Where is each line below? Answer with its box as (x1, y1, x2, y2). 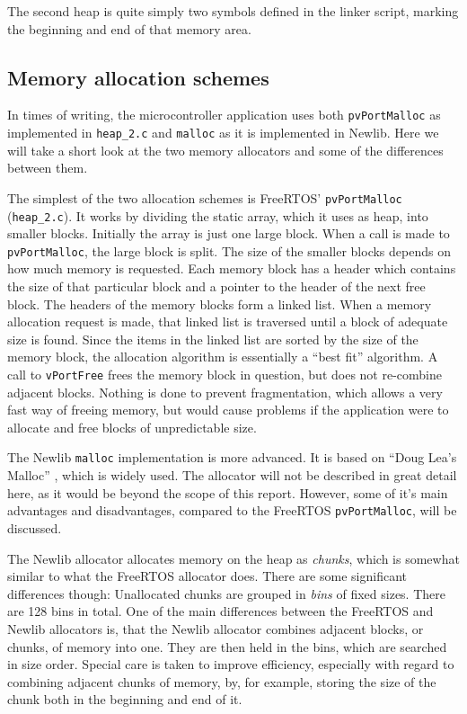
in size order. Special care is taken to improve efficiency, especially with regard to (7, 655, 454, 674)
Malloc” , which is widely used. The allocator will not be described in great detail (7, 466, 457, 485)
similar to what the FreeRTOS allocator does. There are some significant (7, 567, 407, 585)
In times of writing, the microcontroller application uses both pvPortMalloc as (7, 105, 441, 124)
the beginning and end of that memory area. (7, 19, 251, 38)
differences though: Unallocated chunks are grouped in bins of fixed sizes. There (7, 584, 445, 602)
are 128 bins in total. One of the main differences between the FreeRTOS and (7, 602, 434, 620)
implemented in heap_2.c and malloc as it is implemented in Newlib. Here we (7, 123, 439, 142)
